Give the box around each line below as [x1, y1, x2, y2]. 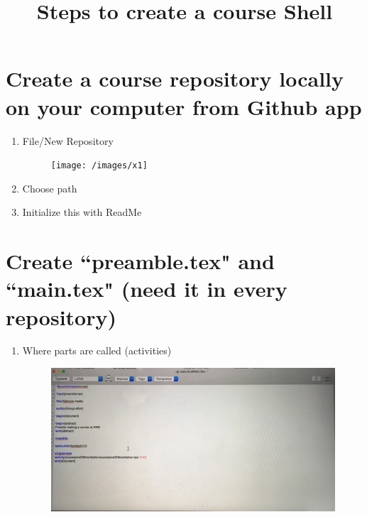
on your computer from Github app [6, 92, 362, 121]
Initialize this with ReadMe [22, 205, 142, 219]
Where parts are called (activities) [22, 343, 172, 358]
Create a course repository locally [6, 64, 344, 93]
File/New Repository [22, 133, 114, 148]
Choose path [22, 180, 77, 195]
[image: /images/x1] [50, 160, 148, 171]
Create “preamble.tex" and [6, 246, 275, 276]
